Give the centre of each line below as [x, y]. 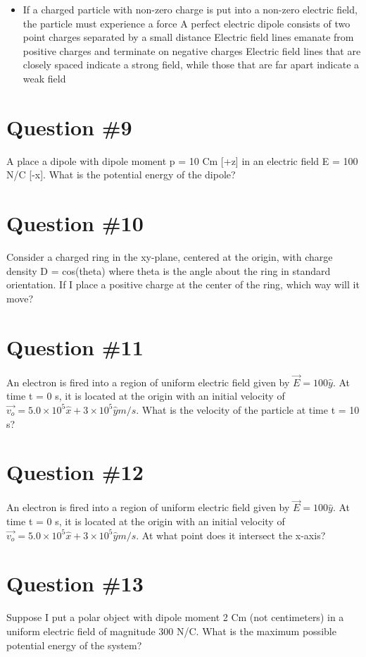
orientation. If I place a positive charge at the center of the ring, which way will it [183, 284]
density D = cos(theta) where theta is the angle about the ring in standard [169, 270]
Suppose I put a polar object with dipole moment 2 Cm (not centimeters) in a [175, 617]
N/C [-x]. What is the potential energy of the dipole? [121, 174]
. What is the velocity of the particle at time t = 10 [248, 409]
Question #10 [75, 223]
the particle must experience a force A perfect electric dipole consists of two [187, 23]
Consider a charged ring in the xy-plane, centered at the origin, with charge [170, 257]
